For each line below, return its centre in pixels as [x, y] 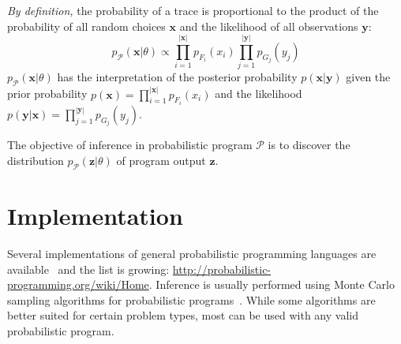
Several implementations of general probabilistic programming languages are [192, 253]
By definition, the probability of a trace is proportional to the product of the [193, 10]
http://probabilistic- [222, 269]
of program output [161, 161]
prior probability [47, 93]
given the [368, 77]
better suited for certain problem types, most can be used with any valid [183, 315]
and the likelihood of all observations [269, 26]
